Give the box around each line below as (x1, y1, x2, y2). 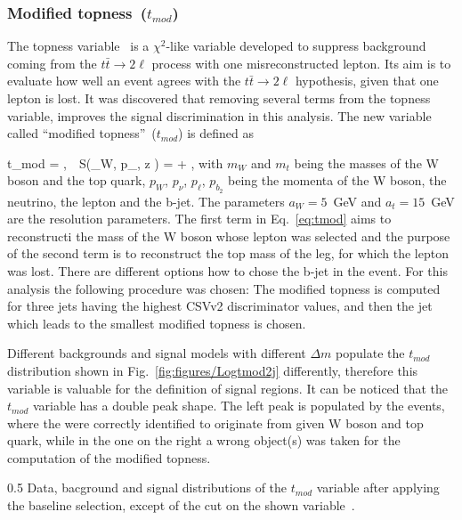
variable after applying (316, 478, 440, 497)
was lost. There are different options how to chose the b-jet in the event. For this (7, 261, 448, 280)
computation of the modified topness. (7, 448, 211, 467)
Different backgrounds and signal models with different (7, 344, 306, 362)
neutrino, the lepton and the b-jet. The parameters (7, 191, 285, 210)
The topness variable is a (7, 37, 150, 55)
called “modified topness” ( (7, 124, 157, 142)
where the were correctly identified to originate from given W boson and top (7, 413, 424, 432)
